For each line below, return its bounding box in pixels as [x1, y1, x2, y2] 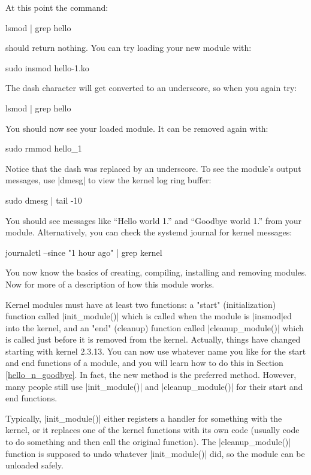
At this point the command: [5, 1, 108, 13]
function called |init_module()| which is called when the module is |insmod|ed [5, 310, 292, 322]
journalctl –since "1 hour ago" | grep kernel [5, 246, 162, 258]
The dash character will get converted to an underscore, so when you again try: [5, 81, 297, 94]
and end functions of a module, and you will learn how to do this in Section [5, 356, 283, 369]
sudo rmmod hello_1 [5, 142, 82, 155]
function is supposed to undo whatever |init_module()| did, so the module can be [5, 447, 305, 459]
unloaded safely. [5, 459, 64, 471]
